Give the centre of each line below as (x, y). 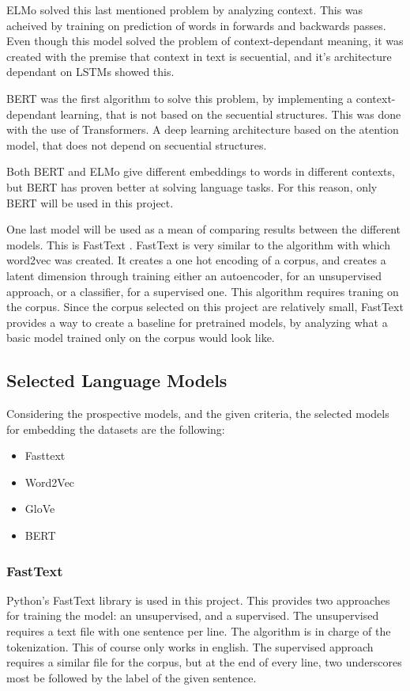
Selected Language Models (117, 380)
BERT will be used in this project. (90, 202)
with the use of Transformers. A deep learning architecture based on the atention (203, 129)
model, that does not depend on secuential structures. (137, 144)
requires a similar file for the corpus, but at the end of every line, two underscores (204, 662)
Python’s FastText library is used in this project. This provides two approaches (198, 600)
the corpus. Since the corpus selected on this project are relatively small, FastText (205, 307)
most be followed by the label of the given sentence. (132, 677)
